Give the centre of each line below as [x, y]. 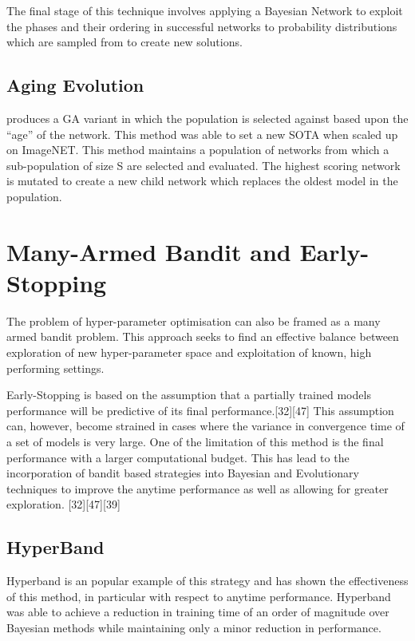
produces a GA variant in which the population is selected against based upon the [207, 118]
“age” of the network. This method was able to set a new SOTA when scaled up [202, 134]
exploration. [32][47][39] [63, 504]
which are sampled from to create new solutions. [125, 42]
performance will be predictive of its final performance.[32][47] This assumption [200, 410]
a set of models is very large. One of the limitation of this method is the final [195, 442]
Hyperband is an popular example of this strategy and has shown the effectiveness [207, 581]
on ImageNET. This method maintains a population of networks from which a [198, 150]
